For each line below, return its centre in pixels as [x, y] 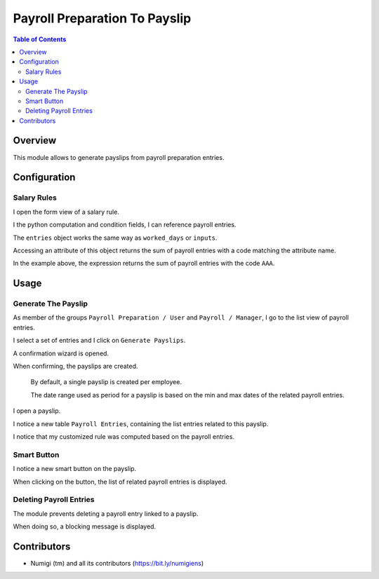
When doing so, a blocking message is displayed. [85, 526]
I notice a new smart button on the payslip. [75, 469]
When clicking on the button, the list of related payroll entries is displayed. [120, 482]
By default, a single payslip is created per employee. [106, 382]
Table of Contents [40, 39]
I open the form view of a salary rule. [66, 212]
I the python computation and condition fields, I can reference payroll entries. [125, 225]
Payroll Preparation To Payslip [102, 18]
